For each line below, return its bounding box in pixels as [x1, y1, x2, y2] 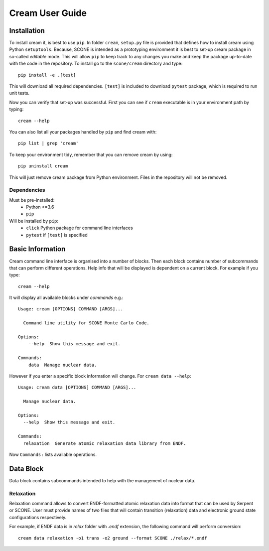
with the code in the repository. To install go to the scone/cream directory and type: [9, 60, 183, 67]
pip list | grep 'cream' [18, 140, 79, 146]
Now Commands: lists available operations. [9, 451, 97, 457]
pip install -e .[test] [18, 72, 76, 78]
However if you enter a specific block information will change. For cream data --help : [9, 373, 191, 379]
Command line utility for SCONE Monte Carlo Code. [23, 320, 149, 326]
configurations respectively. [9, 514, 67, 520]
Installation [9, 26, 45, 35]
